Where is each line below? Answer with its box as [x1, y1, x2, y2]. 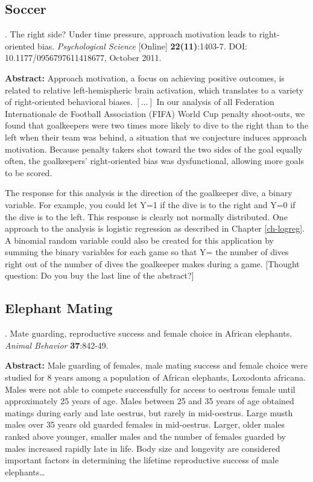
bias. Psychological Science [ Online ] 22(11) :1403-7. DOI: [37, 39, 247, 52]
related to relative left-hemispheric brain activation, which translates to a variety [5, 83, 304, 96]
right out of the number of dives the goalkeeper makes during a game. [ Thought [5, 257, 300, 270]
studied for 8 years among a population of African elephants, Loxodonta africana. [5, 371, 306, 384]
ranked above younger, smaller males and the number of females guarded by [5, 430, 286, 443]
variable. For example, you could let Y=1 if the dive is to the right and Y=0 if [5, 198, 296, 211]
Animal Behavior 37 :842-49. [5, 338, 109, 351]
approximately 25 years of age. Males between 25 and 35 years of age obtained [5, 395, 294, 407]
